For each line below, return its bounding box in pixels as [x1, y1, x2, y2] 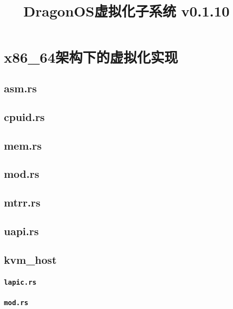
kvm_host [4, 252, 57, 267]
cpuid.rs [4, 109, 45, 124]
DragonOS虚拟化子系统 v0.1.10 [23, 1, 230, 21]
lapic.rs [4, 278, 36, 286]
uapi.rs [4, 223, 39, 238]
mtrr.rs [4, 195, 40, 210]
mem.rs [4, 137, 42, 153]
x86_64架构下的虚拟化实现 [4, 47, 178, 67]
